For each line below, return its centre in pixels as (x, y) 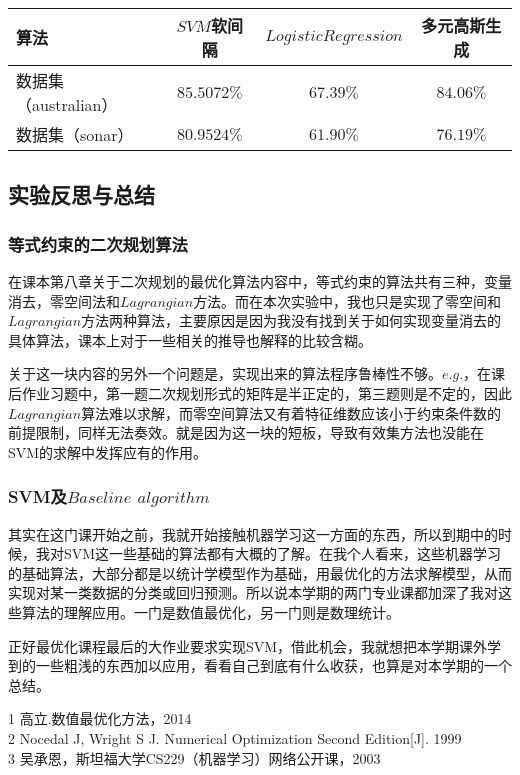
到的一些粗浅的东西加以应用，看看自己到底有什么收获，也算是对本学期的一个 (260, 665)
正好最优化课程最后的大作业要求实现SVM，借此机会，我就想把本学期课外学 (255, 645)
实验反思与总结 (81, 194)
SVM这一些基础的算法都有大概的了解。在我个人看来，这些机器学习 (282, 553)
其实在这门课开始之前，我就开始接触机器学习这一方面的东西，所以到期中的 (253, 533)
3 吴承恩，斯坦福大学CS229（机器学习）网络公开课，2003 (194, 757)
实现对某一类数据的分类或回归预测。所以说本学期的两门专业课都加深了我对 (253, 592)
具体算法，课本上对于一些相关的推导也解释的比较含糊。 (190, 339)
